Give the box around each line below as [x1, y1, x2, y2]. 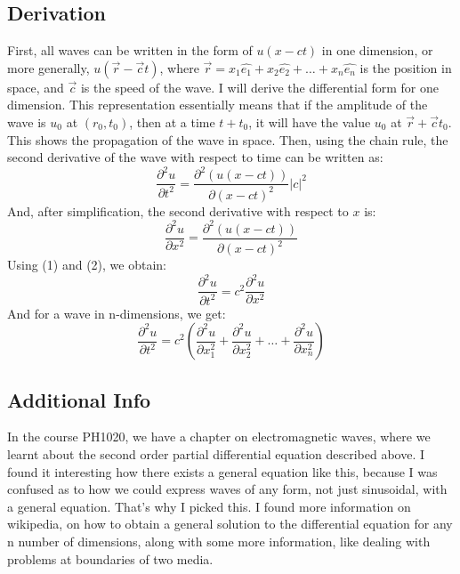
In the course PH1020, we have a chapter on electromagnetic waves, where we [7, 427, 431, 446]
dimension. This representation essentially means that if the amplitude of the [7, 95, 428, 114]
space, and [7, 77, 64, 96]
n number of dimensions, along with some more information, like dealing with [7, 532, 431, 551]
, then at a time [129, 112, 215, 131]
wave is [7, 112, 46, 131]
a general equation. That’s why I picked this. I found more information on [7, 497, 411, 515]
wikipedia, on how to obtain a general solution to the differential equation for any [7, 514, 453, 533]
